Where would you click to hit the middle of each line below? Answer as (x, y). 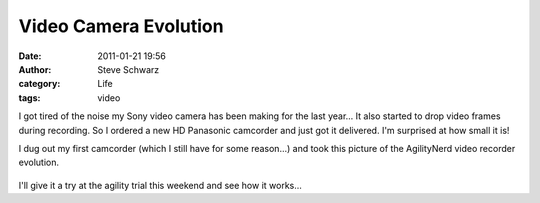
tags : (29, 97)
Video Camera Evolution (121, 26)
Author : (35, 69)
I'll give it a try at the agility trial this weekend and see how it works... (160, 185)
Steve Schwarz (128, 69)
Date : (30, 56)
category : (39, 84)
